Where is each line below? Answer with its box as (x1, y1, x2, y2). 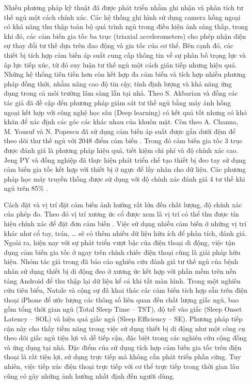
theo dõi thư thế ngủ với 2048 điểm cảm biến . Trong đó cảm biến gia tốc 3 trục (4, 135, 243, 146)
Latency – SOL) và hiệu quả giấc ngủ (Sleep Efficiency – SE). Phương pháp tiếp (4, 314, 243, 323)
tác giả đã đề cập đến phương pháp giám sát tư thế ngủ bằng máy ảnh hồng (4, 97, 231, 107)
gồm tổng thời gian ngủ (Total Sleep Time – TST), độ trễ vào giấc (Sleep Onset (4, 304, 242, 314)
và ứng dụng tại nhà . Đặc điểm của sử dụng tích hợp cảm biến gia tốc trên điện (4, 342, 242, 352)
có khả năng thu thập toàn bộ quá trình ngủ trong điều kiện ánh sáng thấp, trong (4, 21, 248, 32)
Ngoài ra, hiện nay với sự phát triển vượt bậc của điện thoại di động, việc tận (4, 237, 236, 248)
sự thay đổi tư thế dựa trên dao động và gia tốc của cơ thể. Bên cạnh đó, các (4, 40, 234, 50)
